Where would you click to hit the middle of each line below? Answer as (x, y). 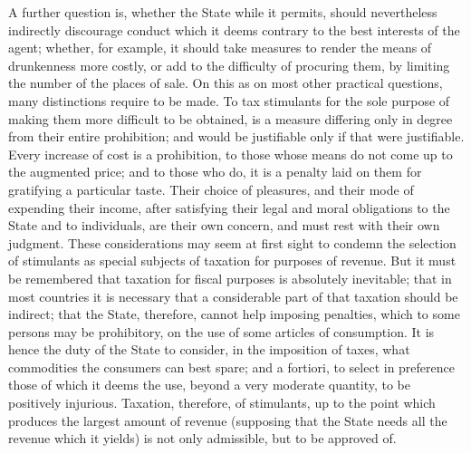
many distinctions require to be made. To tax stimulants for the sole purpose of (229, 100)
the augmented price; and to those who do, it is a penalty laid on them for (215, 172)
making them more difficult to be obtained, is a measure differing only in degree (231, 118)
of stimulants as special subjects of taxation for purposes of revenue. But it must (232, 261)
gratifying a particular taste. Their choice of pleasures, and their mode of (211, 189)
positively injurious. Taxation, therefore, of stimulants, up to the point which (222, 403)
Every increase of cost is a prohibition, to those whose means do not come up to (231, 154)
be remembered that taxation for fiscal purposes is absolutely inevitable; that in (230, 278)
